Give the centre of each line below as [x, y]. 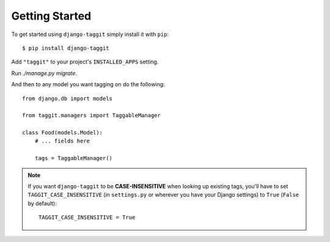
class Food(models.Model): [63, 133]
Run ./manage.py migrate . [44, 73]
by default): [42, 203]
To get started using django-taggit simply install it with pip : [90, 34]
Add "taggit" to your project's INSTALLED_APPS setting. [85, 62]
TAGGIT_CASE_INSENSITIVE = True [87, 218]
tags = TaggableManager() [74, 158]
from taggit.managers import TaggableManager [92, 116]
